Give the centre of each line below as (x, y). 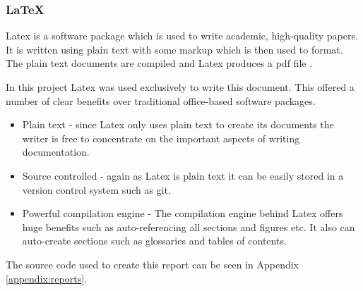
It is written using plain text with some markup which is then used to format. (174, 49)
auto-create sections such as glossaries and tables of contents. (154, 241)
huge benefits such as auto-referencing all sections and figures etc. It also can (189, 227)
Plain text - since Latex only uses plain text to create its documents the (178, 124)
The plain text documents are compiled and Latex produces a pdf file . (159, 63)
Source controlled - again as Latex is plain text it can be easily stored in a (183, 175)
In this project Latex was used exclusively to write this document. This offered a (180, 87)
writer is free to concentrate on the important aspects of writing (161, 138)
